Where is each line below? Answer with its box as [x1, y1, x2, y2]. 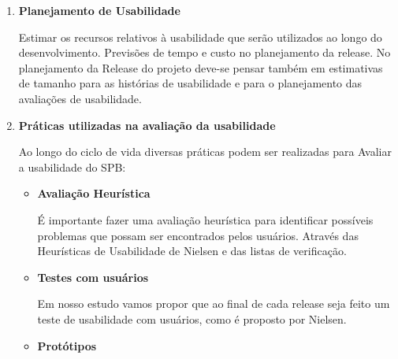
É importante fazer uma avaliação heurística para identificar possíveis [37, 211, 374, 228]
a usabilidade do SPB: [18, 158, 126, 175]
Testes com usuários [37, 268, 149, 285]
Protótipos [37, 337, 97, 353]
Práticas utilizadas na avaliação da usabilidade [18, 117, 276, 133]
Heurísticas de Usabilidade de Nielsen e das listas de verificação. [37, 242, 347, 259]
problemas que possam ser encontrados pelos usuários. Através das [37, 227, 359, 243]
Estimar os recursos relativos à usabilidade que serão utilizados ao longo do [18, 28, 382, 45]
